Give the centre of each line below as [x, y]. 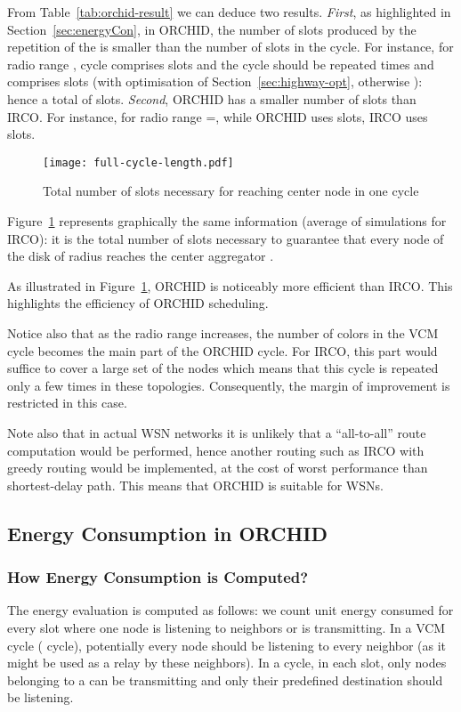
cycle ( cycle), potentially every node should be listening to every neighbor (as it [227, 645]
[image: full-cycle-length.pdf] [138, 162]
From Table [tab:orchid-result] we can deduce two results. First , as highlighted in [229, 12]
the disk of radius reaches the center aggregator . [141, 256]
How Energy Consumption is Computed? [158, 577]
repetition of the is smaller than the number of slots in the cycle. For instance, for [230, 47]
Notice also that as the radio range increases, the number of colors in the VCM [223, 332]
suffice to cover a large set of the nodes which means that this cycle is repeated [223, 368]
